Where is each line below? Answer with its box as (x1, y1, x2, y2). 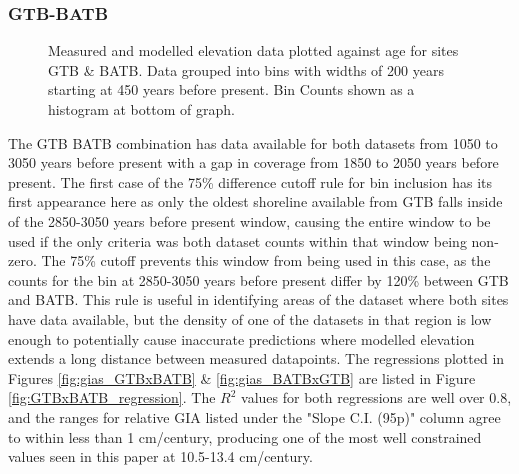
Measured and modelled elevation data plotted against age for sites (48, 40, 459, 61)
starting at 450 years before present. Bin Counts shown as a (48, 79, 415, 100)
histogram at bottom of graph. (48, 99, 235, 119)
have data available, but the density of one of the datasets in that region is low (8, 308, 492, 329)
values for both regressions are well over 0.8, (241, 387, 512, 408)
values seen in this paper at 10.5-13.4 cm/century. (8, 446, 313, 467)
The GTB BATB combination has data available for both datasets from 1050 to (8, 132, 498, 153)
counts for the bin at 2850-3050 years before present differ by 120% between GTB (8, 269, 509, 290)
